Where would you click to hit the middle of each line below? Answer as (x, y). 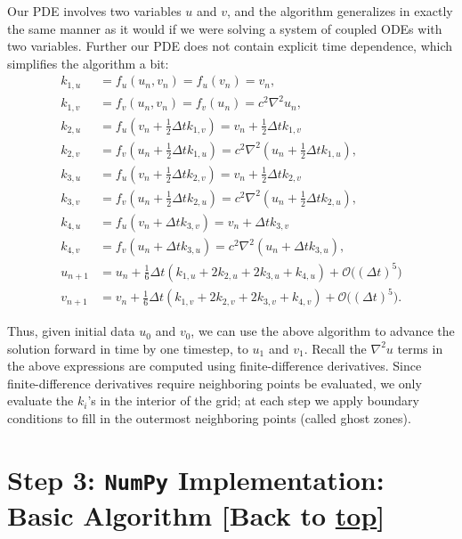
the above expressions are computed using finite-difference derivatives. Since (215, 366)
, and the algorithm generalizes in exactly (340, 11)
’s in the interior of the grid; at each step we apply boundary (253, 400)
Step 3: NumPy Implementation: (196, 479)
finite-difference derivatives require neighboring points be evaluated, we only (215, 383)
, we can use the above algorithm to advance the (323, 331)
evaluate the (41, 400)
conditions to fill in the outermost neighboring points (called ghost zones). (209, 418)
